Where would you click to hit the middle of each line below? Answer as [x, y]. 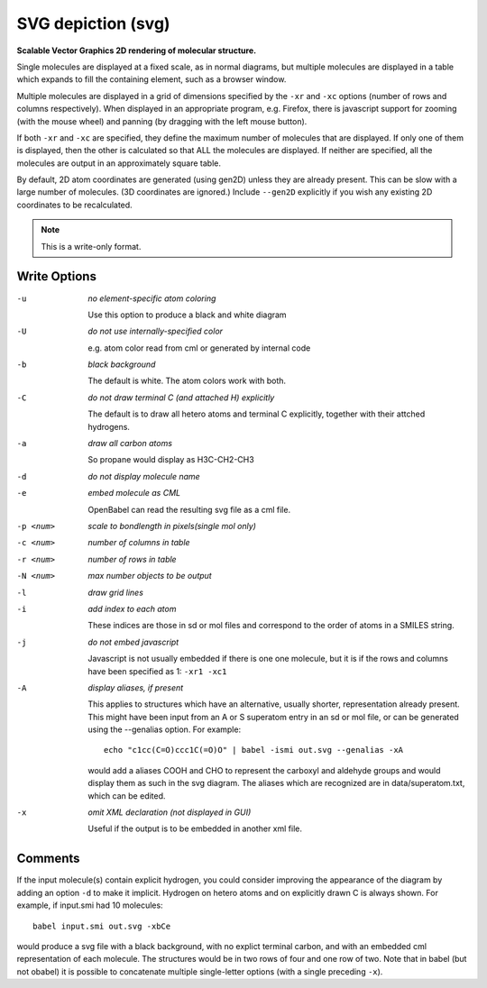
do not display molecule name [144, 476]
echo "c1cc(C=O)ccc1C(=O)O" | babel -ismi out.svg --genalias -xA [254, 750]
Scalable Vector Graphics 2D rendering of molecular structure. [137, 50]
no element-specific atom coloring [152, 298]
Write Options [56, 276]
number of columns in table [139, 543]
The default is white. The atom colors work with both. [187, 381]
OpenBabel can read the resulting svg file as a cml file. [189, 509]
